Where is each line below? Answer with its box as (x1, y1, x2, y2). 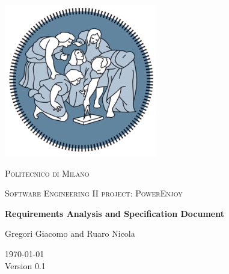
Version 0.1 (5, 259, 46, 272)
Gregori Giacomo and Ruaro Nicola (5, 227, 135, 240)
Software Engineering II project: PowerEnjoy (5, 187, 183, 199)
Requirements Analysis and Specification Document (5, 207, 225, 219)
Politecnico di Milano (5, 166, 90, 179)
